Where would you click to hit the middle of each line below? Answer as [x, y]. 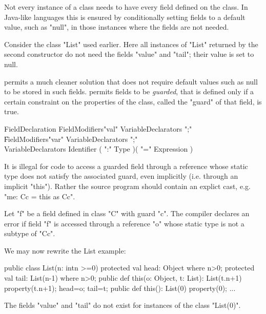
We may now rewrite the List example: [65, 250]
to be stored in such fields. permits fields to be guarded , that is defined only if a [129, 91]
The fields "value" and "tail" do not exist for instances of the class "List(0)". [122, 305]
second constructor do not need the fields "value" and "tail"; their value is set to [129, 54]
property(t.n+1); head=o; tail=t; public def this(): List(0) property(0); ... [120, 288]
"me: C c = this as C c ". [40, 196]
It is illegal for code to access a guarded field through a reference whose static [126, 166]
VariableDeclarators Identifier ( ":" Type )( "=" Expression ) [99, 149]
